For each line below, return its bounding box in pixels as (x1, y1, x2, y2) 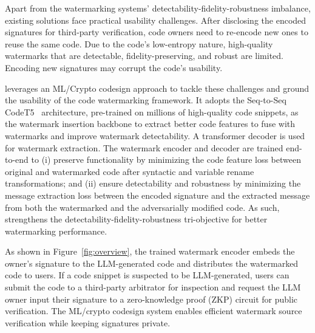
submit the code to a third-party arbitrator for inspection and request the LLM (5, 281, 301, 294)
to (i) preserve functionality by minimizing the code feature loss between (31, 153, 301, 166)
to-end (5, 153, 29, 166)
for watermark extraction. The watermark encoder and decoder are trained (5, 141, 283, 154)
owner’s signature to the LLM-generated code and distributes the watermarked (5, 256, 299, 269)
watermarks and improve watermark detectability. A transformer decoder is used (5, 129, 305, 142)
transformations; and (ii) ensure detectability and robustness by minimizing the (5, 177, 301, 190)
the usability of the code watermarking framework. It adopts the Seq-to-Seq (5, 94, 286, 106)
